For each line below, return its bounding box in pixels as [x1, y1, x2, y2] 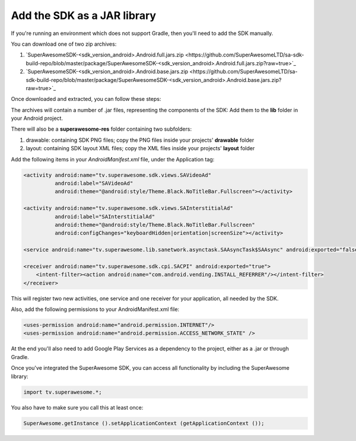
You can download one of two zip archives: [11, 40, 117, 47]
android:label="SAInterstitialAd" [54, 213, 155, 220]
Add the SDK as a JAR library [11, 9, 157, 22]
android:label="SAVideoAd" [54, 180, 133, 186]
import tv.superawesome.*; [23, 389, 102, 395]
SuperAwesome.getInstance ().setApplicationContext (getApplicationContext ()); [23, 420, 265, 427]
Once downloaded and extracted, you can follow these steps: [11, 96, 161, 103]
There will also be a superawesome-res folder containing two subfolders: [11, 125, 192, 133]
